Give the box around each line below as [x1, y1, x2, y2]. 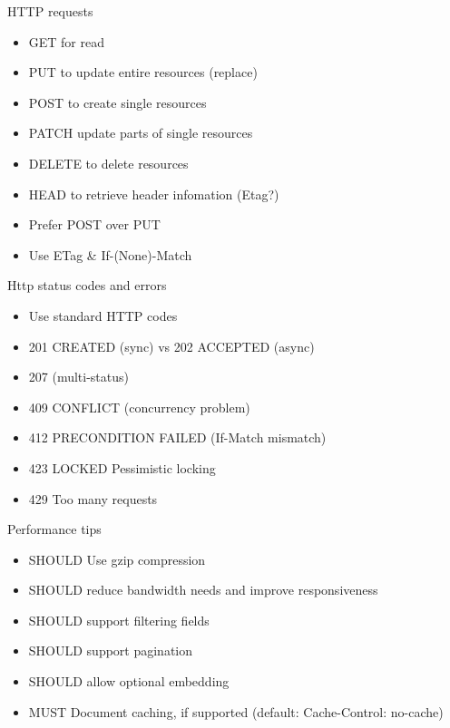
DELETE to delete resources [28, 153, 189, 172]
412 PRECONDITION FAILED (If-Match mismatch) [28, 428, 327, 447]
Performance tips [7, 519, 102, 539]
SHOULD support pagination [28, 641, 193, 660]
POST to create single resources [28, 92, 207, 112]
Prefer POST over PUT [28, 215, 161, 234]
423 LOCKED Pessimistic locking [28, 458, 216, 477]
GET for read [28, 32, 105, 51]
